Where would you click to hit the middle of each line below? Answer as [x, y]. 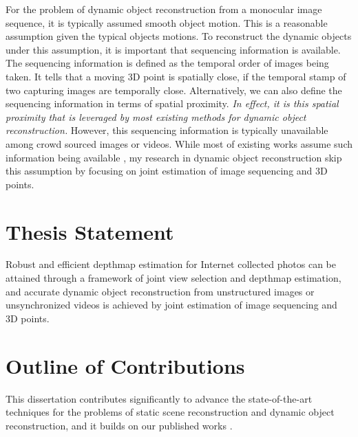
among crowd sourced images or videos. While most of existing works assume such [179, 143]
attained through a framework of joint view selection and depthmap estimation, [173, 278]
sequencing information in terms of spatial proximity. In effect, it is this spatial [172, 103]
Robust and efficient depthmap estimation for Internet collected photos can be [171, 264]
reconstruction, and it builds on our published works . [119, 425]
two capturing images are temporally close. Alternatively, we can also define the [174, 90]
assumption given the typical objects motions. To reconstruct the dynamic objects [179, 36]
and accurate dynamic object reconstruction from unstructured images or [160, 291]
